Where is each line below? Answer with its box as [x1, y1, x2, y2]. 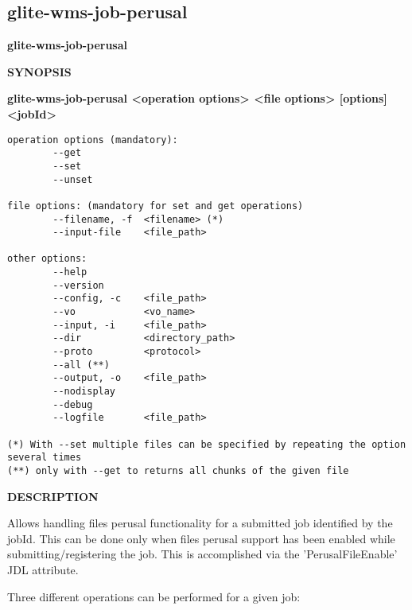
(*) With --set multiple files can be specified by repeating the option [7, 438, 406, 450]
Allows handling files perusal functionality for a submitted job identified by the [7, 515, 393, 531]
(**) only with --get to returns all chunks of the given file [7, 464, 349, 476]
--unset [52, 173, 93, 185]
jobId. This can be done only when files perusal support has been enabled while [7, 530, 395, 546]
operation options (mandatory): [7, 134, 178, 146]
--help [52, 266, 87, 278]
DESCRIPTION [7, 488, 99, 504]
